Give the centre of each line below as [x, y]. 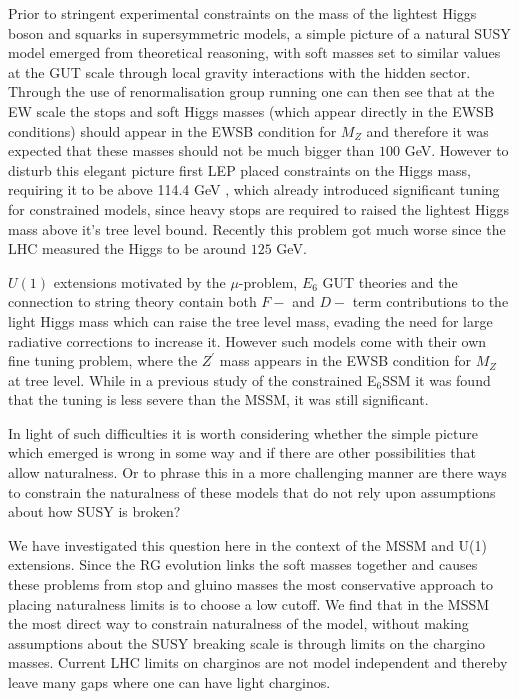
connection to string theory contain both [132, 301]
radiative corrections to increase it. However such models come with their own [247, 340]
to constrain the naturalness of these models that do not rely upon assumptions [252, 491]
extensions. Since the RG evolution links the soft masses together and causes [243, 564]
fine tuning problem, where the [103, 360]
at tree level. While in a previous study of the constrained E [192, 379]
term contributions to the [430, 301]
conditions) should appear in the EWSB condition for [172, 130]
